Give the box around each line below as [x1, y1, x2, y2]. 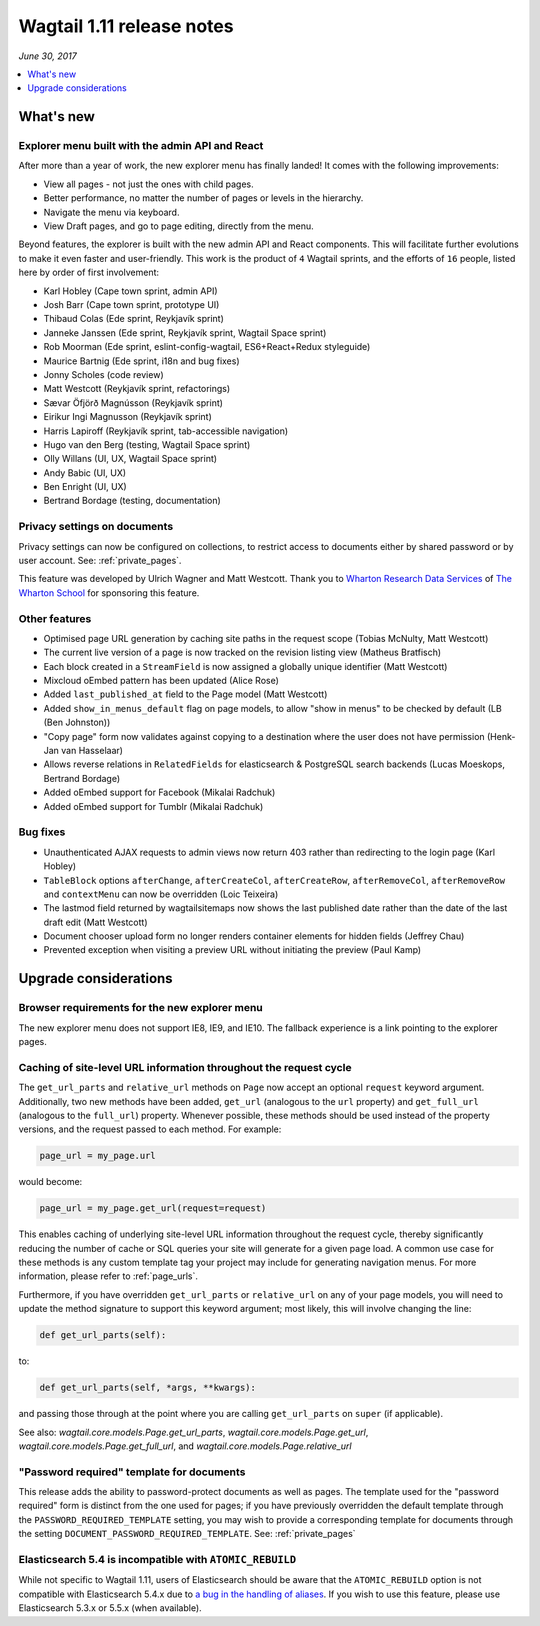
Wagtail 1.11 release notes [18, 15, 234, 37]
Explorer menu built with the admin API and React [18, 139, 264, 153]
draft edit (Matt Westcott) [43, 916, 149, 928]
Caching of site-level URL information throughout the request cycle [18, 1060, 352, 1074]
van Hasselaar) [61, 745, 124, 757]
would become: [18, 1176, 83, 1188]
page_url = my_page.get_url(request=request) [39, 1203, 267, 1214]
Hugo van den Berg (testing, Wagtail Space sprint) [43, 438, 251, 450]
